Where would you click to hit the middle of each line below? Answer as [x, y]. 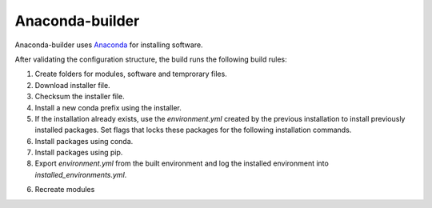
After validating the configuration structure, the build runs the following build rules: [151, 59]
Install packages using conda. [84, 141]
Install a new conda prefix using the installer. [108, 107]
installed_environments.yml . [81, 174]
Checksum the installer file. [80, 97]
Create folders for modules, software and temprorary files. [131, 74]
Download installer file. [73, 85]
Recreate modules [65, 190]
